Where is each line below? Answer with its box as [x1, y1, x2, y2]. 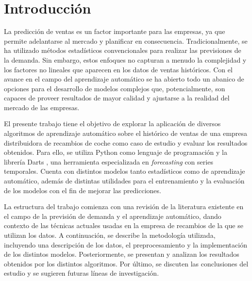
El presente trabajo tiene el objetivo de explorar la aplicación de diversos [4, 118, 221, 129]
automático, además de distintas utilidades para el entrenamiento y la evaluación [4, 176, 245, 186]
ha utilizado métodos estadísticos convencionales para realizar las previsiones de [4, 45, 241, 55]
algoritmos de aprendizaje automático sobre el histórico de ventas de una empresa [4, 128, 248, 138]
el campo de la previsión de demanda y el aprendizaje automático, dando [4, 211, 221, 221]
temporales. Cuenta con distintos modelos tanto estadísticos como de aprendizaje [4, 166, 245, 176]
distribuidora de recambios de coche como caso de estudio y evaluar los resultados [4, 137, 248, 148]
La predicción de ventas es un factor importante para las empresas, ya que [4, 26, 225, 36]
